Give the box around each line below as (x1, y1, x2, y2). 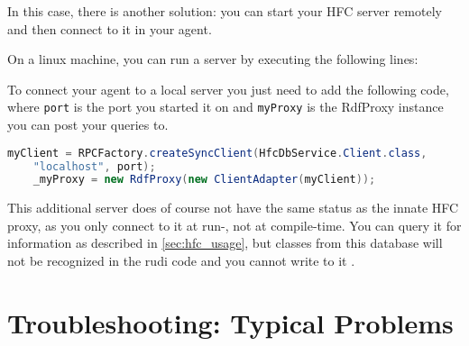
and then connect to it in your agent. (7, 19, 212, 38)
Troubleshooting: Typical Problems (7, 304, 454, 341)
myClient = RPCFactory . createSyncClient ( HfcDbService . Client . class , (7, 146, 428, 159)
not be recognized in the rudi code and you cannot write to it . (7, 251, 355, 270)
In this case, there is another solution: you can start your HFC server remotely (7, 2, 442, 20)
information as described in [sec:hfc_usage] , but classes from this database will (7, 233, 443, 252)
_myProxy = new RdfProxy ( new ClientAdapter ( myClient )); (32, 173, 376, 187)
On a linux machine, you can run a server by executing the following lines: (7, 50, 418, 68)
